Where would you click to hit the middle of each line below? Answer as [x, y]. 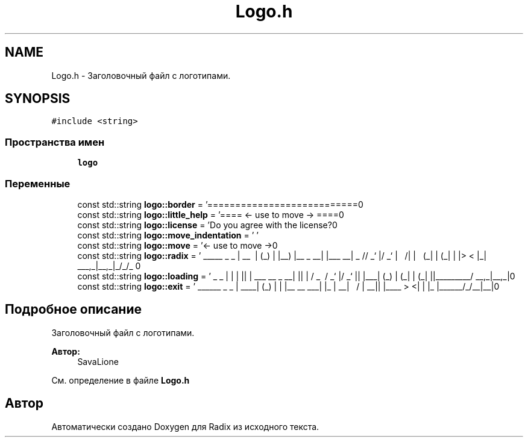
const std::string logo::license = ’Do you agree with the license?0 [207, 225]
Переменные [38, 183]
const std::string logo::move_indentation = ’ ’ [168, 235]
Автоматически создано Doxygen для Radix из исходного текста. [185, 426]
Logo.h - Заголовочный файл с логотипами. [141, 75]
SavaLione [98, 361]
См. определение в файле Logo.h [121, 380]
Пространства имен [55, 142]
